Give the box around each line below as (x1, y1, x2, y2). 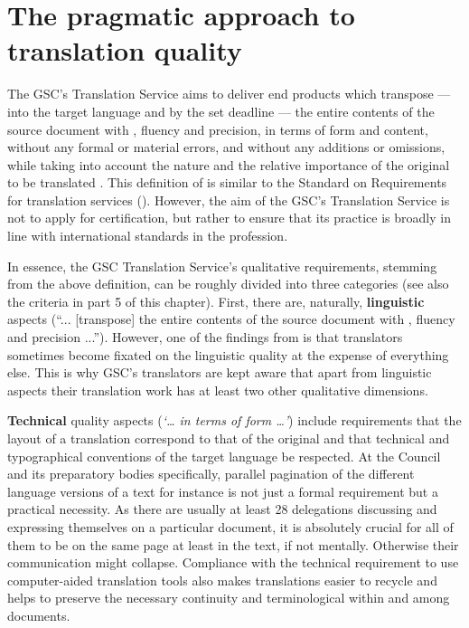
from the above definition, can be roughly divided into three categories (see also (7, 274, 449, 293)
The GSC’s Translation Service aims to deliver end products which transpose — (7, 84, 451, 103)
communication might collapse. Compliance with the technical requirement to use (7, 553, 459, 572)
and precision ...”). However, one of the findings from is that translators (7, 328, 403, 347)
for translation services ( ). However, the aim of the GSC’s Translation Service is (7, 190, 450, 209)
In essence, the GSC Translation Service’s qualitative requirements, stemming (7, 256, 437, 275)
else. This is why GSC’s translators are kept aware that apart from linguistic (7, 363, 432, 382)
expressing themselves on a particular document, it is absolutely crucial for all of (7, 517, 454, 536)
